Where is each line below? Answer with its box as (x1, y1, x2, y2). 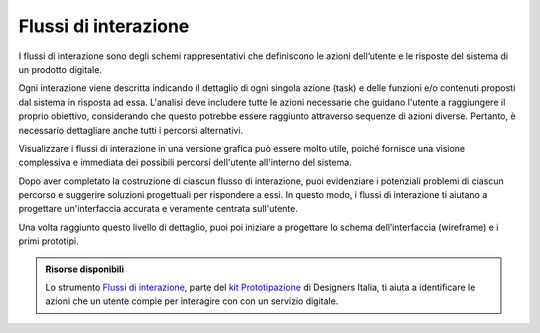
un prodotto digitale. (18, 63, 102, 75)
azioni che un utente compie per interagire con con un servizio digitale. (45, 295, 339, 307)
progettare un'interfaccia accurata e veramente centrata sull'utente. (18, 203, 299, 215)
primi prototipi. (18, 235, 79, 247)
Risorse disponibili (45, 263, 125, 275)
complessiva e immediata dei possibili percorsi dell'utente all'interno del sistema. (18, 156, 352, 169)
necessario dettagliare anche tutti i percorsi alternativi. (18, 124, 244, 136)
